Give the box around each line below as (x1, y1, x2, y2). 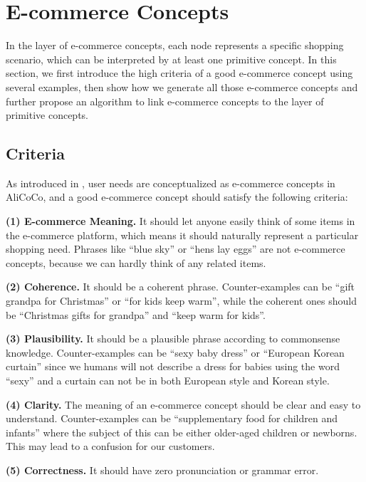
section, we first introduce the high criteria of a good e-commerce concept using (6, 66, 353, 80)
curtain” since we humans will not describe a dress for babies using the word (6, 359, 340, 374)
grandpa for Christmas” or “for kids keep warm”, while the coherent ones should (6, 293, 357, 308)
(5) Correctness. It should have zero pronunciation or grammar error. (6, 462, 319, 477)
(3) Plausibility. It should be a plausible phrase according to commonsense (6, 331, 340, 346)
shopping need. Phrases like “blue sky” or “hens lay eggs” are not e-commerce (6, 241, 345, 256)
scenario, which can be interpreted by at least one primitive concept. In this (6, 51, 337, 66)
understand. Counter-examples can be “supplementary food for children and (6, 411, 338, 426)
